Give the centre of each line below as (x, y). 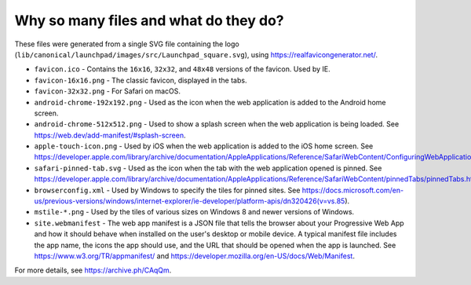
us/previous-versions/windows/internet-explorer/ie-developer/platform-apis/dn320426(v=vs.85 (190, 201)
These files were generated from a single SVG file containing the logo (127, 44)
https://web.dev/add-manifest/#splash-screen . (110, 135)
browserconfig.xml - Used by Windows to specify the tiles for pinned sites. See (167, 190)
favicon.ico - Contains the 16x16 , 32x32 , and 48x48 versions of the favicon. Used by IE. (182, 69)
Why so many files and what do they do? (149, 20)
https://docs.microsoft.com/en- (353, 190)
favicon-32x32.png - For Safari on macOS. (107, 91)
